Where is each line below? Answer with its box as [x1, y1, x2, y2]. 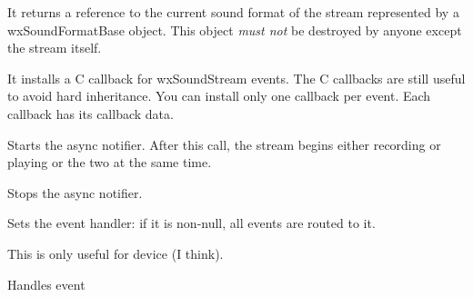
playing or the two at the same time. [7, 153, 212, 172]
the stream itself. [7, 38, 102, 57]
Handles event [7, 274, 86, 293]
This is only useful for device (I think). [7, 243, 224, 262]
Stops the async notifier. [7, 183, 143, 202]
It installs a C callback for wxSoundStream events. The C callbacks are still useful [7, 68, 466, 87]
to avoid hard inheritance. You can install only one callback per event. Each [7, 86, 431, 105]
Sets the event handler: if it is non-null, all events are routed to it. [7, 213, 376, 233]
